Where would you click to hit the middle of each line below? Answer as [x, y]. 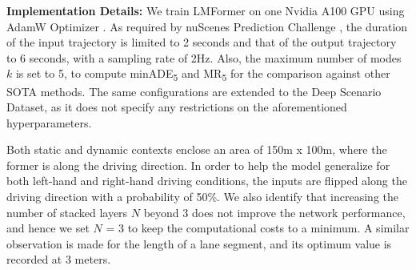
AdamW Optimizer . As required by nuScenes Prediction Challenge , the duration [207, 26]
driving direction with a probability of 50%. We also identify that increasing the [202, 197]
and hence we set [48, 228]
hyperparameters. [49, 122]
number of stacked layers [67, 212]
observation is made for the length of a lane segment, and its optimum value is [199, 243]
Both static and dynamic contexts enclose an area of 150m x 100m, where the [197, 149]
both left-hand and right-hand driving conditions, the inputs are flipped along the [207, 181]
